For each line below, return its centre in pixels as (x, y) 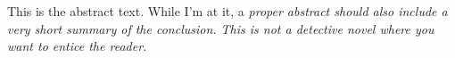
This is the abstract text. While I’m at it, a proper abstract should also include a (227, 11)
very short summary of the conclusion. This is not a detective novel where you (221, 28)
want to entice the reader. (77, 46)
